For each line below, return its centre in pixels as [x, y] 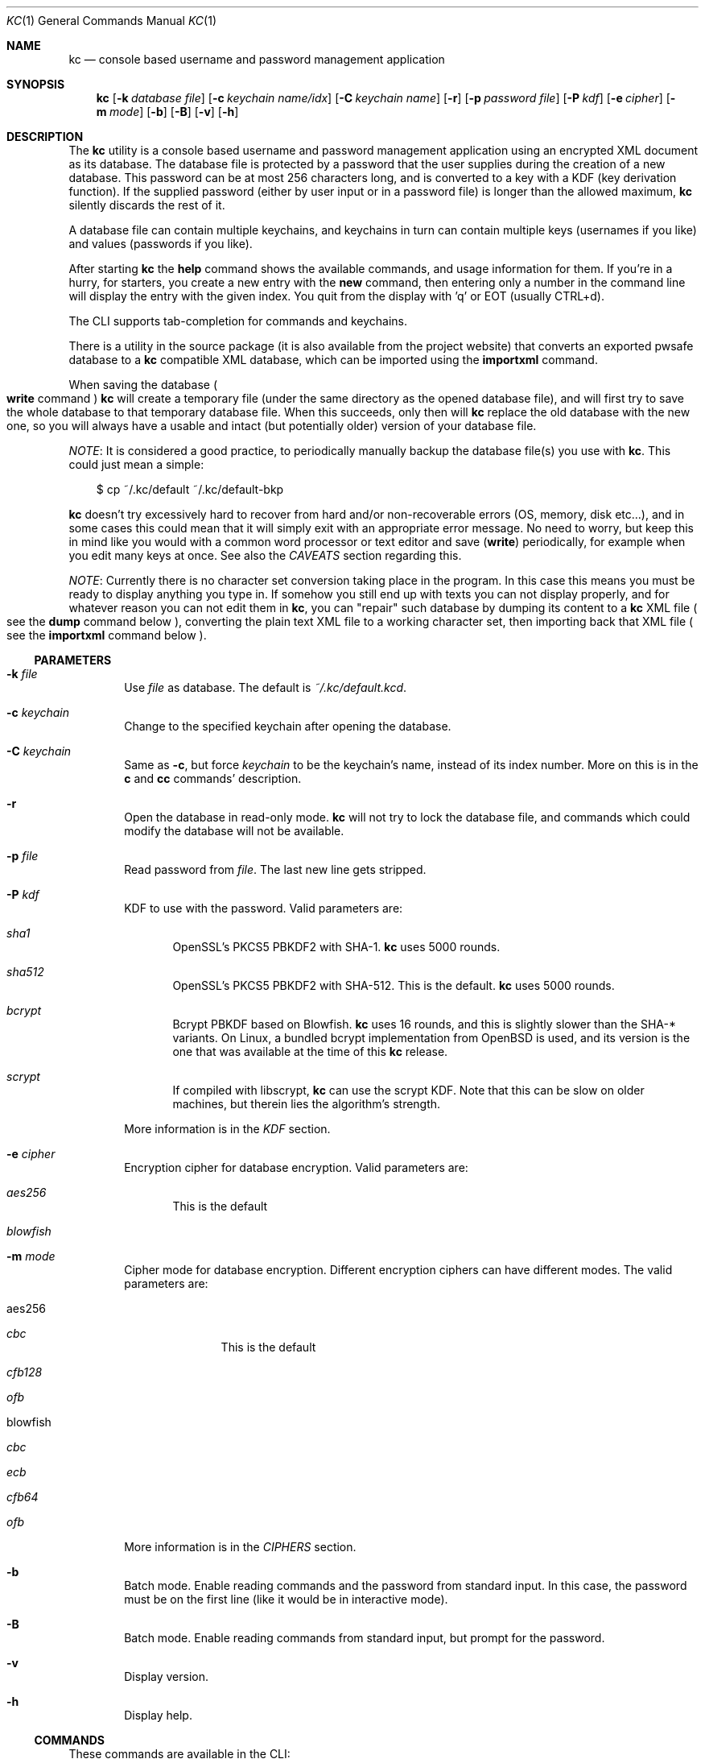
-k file [22, 674]
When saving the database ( [143, 385]
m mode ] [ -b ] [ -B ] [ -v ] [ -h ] [167, 112]
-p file [23, 856]
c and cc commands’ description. [213, 778]
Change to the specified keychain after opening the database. [288, 726]
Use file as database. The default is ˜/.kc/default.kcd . [266, 687]
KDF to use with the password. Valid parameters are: [264, 908]
